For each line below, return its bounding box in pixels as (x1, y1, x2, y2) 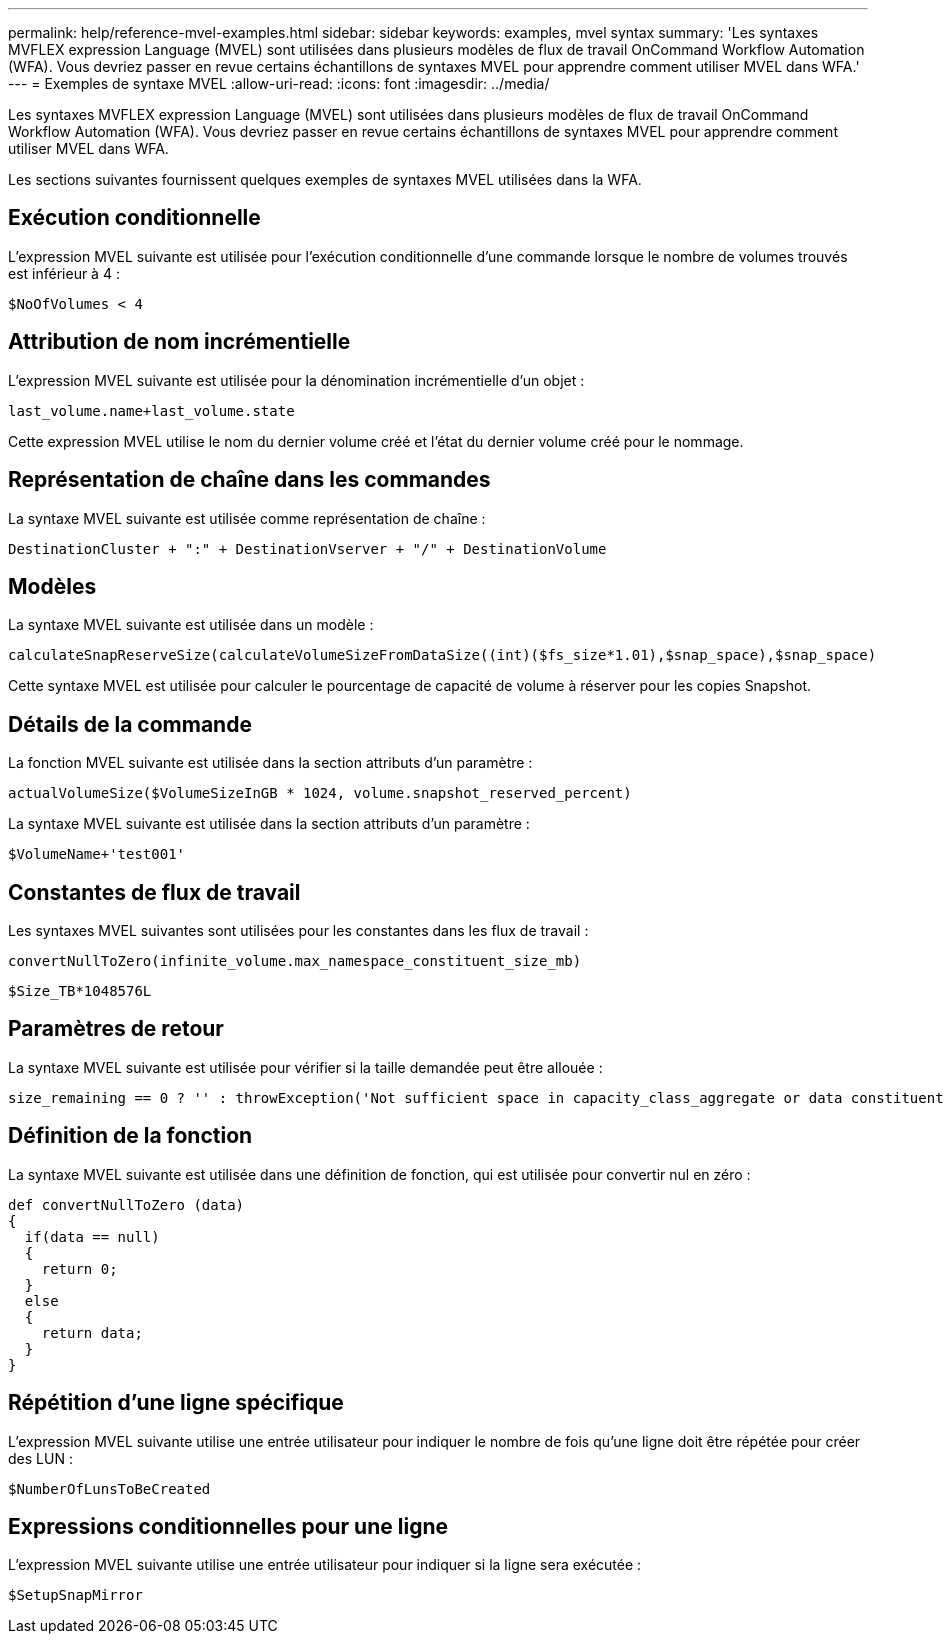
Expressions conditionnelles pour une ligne (8, 1514, 448, 1540)
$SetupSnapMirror (8, 1587, 143, 1604)
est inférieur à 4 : (8, 264, 120, 282)
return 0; (41, 1260, 118, 1277)
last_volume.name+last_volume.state (8, 402, 295, 419)
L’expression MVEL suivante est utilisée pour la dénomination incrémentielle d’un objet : (8, 371, 585, 389)
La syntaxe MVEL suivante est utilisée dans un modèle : (8, 616, 374, 634)
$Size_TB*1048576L (8, 983, 152, 1000)
